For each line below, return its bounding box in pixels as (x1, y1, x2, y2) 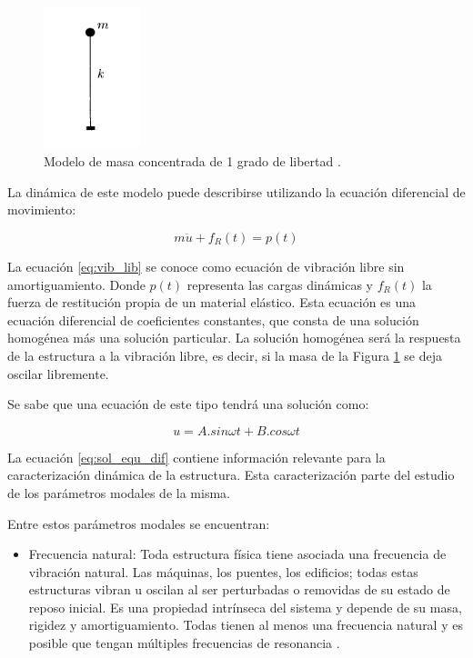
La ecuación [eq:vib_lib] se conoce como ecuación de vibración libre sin (7, 256, 405, 275)
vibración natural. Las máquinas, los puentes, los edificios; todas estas (28, 562, 418, 581)
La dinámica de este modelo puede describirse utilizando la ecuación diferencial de (7, 182, 466, 201)
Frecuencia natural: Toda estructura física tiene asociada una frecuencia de (28, 544, 447, 563)
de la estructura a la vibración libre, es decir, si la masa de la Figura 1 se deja (7, 345, 442, 364)
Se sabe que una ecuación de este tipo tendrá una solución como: (7, 394, 369, 414)
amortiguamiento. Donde (7, 274, 146, 294)
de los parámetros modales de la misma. (7, 483, 230, 502)
